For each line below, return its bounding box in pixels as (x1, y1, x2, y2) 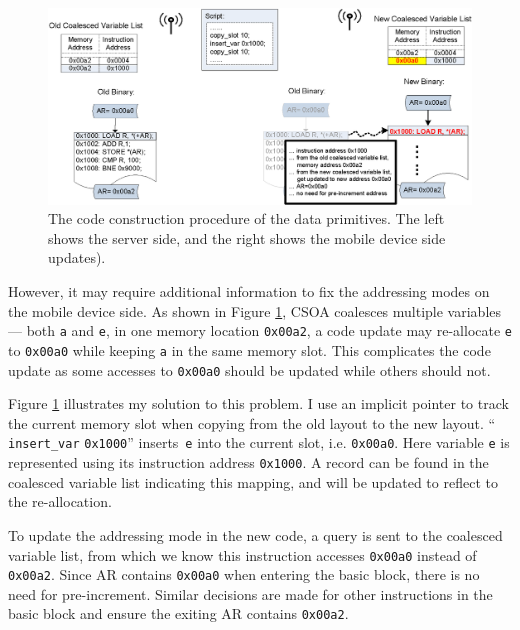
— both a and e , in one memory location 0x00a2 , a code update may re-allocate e (8, 320, 512, 341)
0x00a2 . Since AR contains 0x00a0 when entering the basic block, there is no (8, 564, 480, 585)
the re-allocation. (8, 491, 112, 512)
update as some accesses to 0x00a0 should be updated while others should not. (8, 359, 491, 380)
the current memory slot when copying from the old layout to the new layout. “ (8, 412, 496, 433)
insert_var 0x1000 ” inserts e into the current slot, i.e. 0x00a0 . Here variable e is (8, 432, 510, 453)
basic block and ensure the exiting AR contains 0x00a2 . (8, 603, 349, 624)
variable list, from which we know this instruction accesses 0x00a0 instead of (8, 544, 477, 565)
